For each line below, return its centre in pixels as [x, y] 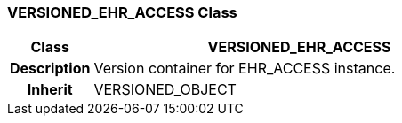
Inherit [50, 90]
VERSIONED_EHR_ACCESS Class [122, 12]
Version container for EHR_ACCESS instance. [245, 69]
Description [50, 69]
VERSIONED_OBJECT [165, 90]
